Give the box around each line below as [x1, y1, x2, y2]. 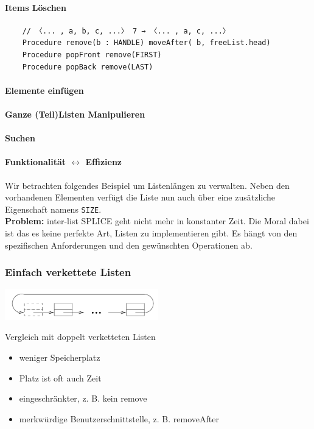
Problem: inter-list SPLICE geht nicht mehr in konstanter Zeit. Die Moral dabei [5, 214, 309, 227]
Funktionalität [5, 155, 66, 168]
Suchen [5, 132, 35, 144]
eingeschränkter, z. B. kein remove [19, 392, 147, 405]
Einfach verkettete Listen [5, 264, 131, 280]
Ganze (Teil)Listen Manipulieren [5, 107, 145, 120]
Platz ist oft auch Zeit [19, 371, 102, 384]
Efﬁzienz [85, 155, 122, 168]
